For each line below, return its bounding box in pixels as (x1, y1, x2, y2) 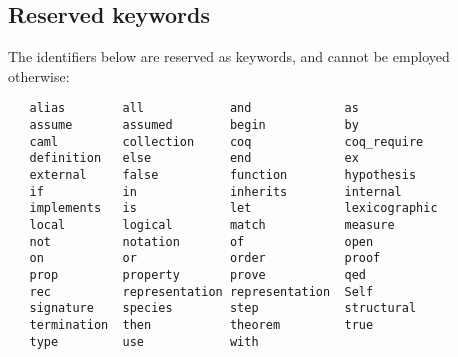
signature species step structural (29, 301, 417, 316)
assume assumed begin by (29, 118, 359, 133)
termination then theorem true (29, 317, 374, 332)
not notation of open (29, 234, 374, 249)
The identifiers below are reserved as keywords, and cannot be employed (8, 46, 450, 67)
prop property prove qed (29, 267, 366, 282)
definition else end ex (29, 151, 359, 166)
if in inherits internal (29, 184, 402, 199)
